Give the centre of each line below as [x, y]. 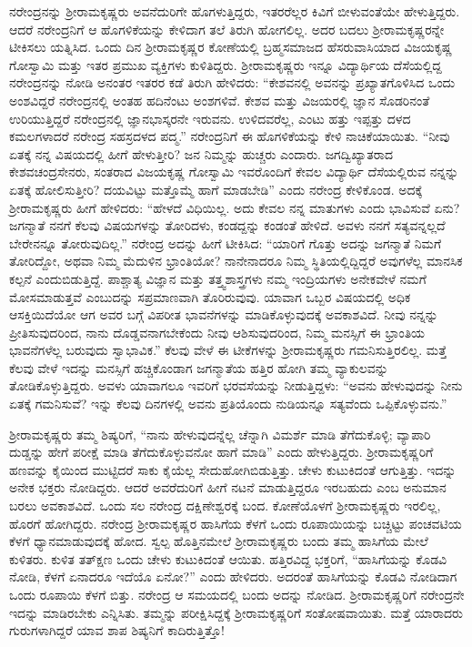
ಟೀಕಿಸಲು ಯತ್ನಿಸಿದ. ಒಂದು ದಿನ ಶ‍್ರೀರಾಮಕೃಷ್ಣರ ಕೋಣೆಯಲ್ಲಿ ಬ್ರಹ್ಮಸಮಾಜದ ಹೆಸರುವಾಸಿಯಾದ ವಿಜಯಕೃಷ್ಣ [231, 47]
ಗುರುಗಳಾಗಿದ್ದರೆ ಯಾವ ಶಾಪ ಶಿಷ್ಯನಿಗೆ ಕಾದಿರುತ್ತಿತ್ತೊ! [117, 630]
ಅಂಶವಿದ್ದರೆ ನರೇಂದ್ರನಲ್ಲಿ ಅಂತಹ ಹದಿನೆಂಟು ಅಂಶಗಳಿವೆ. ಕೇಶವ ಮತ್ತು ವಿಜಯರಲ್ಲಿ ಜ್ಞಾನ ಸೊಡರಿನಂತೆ [220, 100]
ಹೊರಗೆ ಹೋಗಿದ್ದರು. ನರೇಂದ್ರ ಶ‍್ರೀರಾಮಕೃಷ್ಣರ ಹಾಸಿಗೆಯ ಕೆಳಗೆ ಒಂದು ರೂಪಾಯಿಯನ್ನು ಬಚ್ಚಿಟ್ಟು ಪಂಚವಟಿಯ [236, 523]
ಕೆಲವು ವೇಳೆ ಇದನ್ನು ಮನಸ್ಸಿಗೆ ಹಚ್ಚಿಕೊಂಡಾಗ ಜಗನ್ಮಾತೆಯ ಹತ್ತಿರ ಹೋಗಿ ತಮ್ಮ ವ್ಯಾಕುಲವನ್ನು [199, 367]
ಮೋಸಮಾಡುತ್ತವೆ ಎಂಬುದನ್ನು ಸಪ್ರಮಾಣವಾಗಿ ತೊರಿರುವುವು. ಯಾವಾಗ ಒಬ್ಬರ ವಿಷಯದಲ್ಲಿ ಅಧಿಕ [210, 296]
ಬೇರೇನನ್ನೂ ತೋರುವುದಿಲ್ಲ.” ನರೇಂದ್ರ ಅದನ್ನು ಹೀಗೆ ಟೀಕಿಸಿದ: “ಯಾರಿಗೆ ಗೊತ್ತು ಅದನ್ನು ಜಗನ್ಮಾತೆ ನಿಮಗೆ [226, 243]
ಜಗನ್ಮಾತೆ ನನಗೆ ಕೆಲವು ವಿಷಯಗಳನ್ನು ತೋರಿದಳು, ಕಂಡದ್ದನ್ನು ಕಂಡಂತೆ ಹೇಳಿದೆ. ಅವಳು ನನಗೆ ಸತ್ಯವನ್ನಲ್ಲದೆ [227, 225]
